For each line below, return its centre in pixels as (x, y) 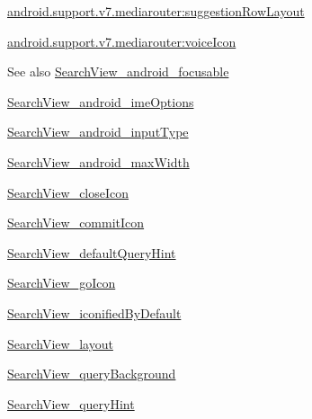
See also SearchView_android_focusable (118, 71)
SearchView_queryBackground (92, 374)
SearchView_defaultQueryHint (92, 252)
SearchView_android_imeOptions (101, 101)
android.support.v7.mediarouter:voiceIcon (122, 41)
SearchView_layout (60, 343)
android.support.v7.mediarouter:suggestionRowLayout (156, 11)
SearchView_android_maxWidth (98, 161)
